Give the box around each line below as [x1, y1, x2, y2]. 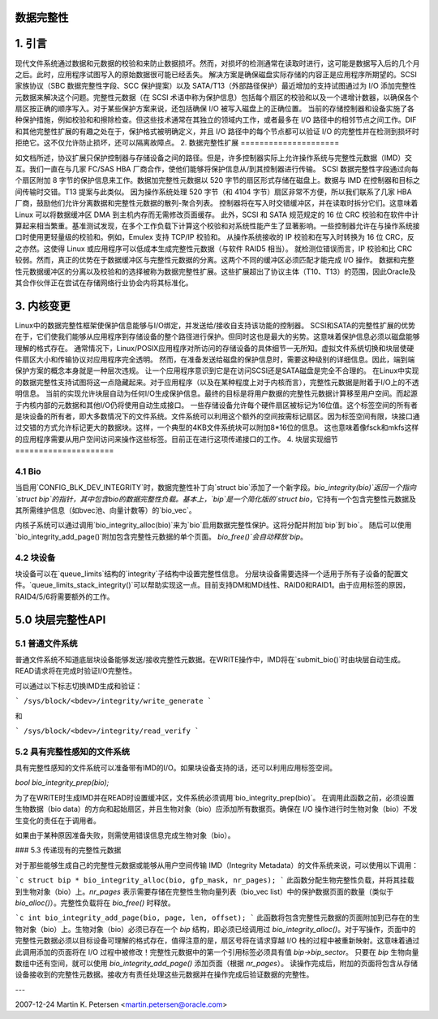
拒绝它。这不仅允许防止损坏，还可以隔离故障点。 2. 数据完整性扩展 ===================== [15, 138, 340, 148]
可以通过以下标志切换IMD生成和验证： [15, 681, 143, 691]
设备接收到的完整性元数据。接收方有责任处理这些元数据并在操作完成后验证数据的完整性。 [15, 969, 314, 979]
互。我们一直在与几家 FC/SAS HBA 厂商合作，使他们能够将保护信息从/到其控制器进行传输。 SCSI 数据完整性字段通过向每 [15, 164, 419, 174]
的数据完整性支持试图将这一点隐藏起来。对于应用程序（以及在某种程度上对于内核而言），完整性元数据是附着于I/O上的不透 [15, 377, 419, 387]
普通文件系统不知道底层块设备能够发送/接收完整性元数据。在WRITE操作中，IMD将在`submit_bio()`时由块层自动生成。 [15, 654, 406, 664]
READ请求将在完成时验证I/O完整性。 [15, 666, 137, 676]
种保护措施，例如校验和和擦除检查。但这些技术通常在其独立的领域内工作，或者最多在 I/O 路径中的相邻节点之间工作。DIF [15, 115, 417, 125]
